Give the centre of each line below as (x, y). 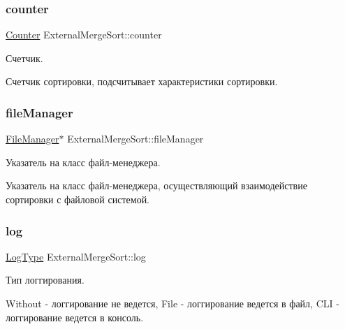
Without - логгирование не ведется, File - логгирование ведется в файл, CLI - (172, 303)
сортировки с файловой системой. (78, 199)
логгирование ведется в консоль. (75, 317)
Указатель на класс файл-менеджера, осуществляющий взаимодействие (156, 185)
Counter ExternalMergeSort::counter (84, 35)
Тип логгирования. (45, 280)
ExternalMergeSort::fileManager (135, 139)
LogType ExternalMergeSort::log (76, 256)
